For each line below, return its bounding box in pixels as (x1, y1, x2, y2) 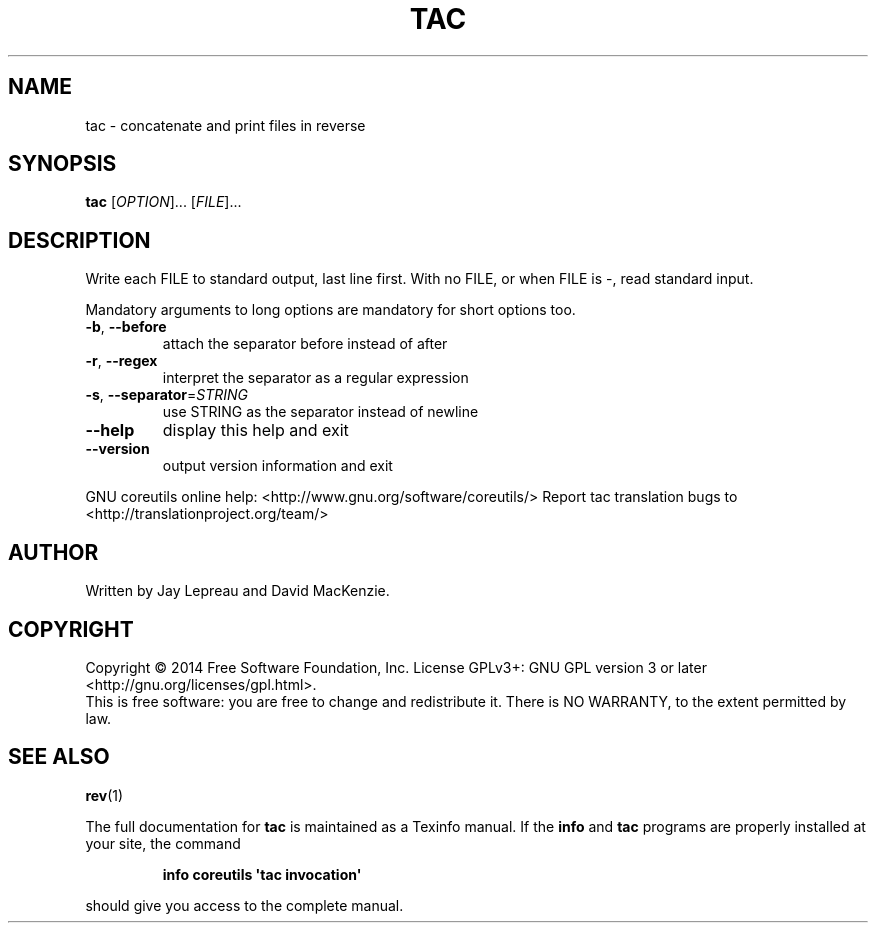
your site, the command (85, 834, 241, 852)
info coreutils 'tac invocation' (162, 865, 362, 883)
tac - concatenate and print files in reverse (85, 116, 366, 134)
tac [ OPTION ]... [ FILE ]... (85, 193, 242, 211)
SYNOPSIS (8, 151, 117, 177)
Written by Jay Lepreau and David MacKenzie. (85, 582, 390, 600)
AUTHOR (8, 539, 99, 565)
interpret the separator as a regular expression (162, 369, 469, 387)
